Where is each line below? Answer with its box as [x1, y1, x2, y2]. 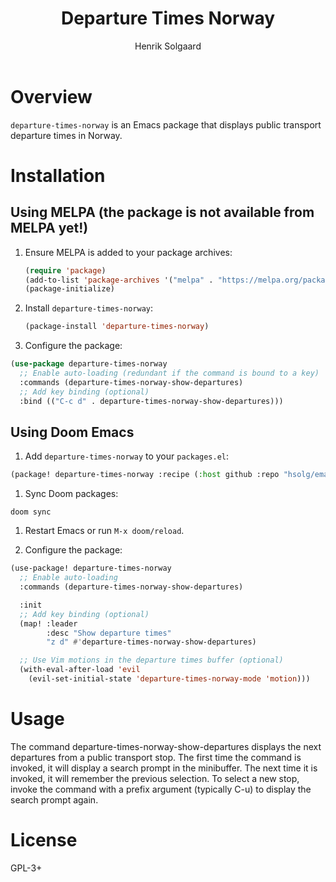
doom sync [10, 507, 52, 517]
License [10, 829, 78, 851]
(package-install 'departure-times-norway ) [24, 322, 210, 332]
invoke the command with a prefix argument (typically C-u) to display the [10, 783, 312, 795]
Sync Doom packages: [24, 488, 119, 500]
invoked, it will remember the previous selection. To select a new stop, [10, 772, 300, 784]
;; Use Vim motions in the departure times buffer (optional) [19, 655, 284, 666]
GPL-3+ [10, 862, 43, 874]
